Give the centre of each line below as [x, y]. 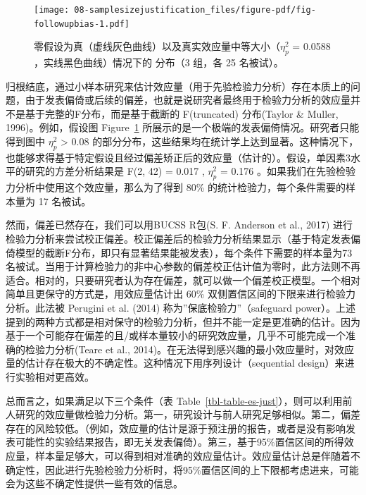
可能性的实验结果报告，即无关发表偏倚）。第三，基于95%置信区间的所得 [179, 442]
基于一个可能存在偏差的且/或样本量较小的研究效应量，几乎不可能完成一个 [176, 335]
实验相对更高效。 [55, 376]
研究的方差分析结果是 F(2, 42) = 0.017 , [115, 171]
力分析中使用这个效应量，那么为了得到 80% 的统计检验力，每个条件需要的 [176, 187]
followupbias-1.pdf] [82, 24]
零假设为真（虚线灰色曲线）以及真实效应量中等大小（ [157, 46]
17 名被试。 [65, 201]
